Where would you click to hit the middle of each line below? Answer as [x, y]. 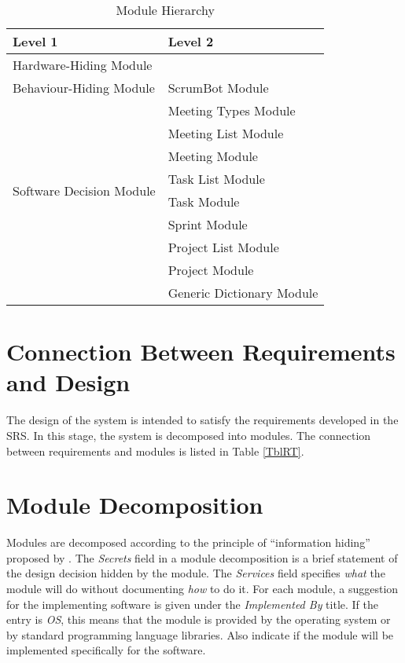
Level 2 [191, 41]
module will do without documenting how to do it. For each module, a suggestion [202, 588]
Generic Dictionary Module [243, 293]
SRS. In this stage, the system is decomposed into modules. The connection [189, 435]
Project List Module [223, 247]
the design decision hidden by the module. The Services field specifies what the [196, 573]
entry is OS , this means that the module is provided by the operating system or [199, 619]
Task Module [204, 201]
